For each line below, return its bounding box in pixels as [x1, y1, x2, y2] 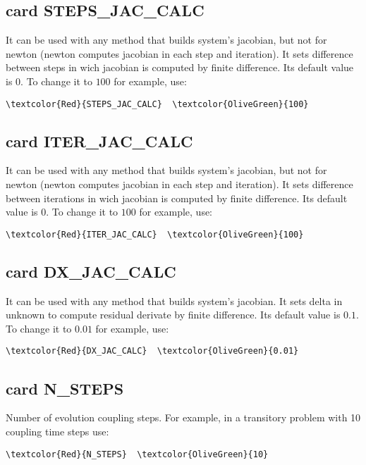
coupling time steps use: [6, 423, 109, 438]
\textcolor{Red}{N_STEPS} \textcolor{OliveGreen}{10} [6, 449, 269, 459]
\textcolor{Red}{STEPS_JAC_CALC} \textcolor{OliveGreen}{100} [6, 99, 309, 109]
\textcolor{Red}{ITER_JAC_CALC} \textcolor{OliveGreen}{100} [6, 229, 304, 240]
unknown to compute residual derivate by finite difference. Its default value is [6, 307, 341, 322]
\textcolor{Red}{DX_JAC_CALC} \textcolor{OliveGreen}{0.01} [6, 346, 299, 356]
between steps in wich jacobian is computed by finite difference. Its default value [6, 60, 354, 75]
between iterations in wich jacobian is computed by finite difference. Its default [6, 190, 348, 205]
